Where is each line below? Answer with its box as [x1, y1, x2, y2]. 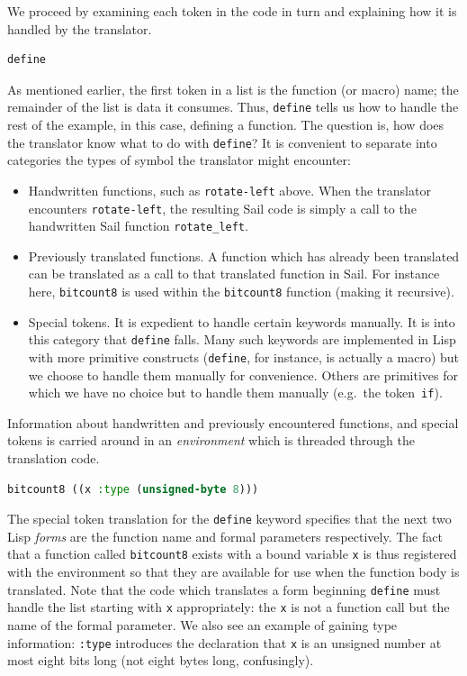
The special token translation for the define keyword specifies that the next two [7, 509, 452, 528]
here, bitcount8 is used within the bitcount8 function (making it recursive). [28, 282, 454, 301]
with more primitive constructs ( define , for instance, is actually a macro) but [28, 347, 460, 366]
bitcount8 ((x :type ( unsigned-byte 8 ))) [7, 482, 259, 496]
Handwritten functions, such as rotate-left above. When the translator [28, 180, 431, 199]
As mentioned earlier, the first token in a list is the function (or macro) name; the [7, 79, 459, 98]
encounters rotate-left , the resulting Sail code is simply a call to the [28, 198, 417, 217]
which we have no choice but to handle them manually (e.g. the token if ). [28, 383, 443, 402]
